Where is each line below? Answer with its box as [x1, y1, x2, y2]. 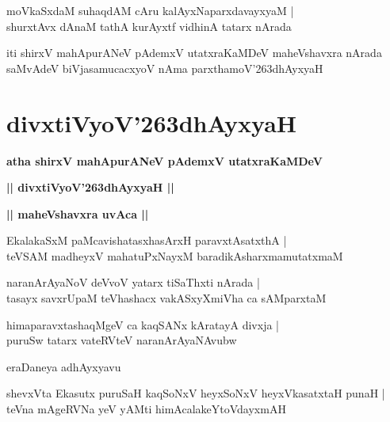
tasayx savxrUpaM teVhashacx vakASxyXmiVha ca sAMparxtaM [6, 290, 327, 306]
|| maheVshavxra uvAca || [6, 205, 149, 222]
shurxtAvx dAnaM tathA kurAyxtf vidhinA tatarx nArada [6, 17, 292, 34]
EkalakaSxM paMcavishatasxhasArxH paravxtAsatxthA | [6, 232, 287, 249]
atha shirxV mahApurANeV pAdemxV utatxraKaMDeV [6, 152, 323, 169]
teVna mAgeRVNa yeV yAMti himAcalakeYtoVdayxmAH [6, 401, 286, 417]
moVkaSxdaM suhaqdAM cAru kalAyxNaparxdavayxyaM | [6, 2, 294, 18]
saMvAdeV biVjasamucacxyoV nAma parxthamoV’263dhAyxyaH [6, 59, 323, 76]
